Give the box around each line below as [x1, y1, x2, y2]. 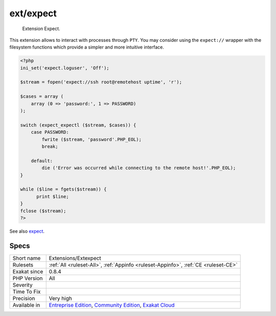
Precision [12, 295, 35, 302]
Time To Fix [12, 288, 41, 295]
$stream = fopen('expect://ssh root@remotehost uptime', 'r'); [20, 79, 182, 85]
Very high [49, 295, 73, 302]
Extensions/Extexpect [49, 254, 102, 261]
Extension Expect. [22, 26, 60, 32]
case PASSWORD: [31, 129, 69, 135]
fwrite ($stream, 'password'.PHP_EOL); [41, 136, 142, 142]
